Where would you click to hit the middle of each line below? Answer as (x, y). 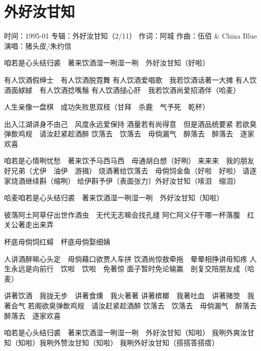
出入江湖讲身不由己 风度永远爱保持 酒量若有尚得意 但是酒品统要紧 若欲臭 (130, 124)
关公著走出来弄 (29, 224)
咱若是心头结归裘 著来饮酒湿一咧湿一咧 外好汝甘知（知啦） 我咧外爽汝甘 (129, 332)
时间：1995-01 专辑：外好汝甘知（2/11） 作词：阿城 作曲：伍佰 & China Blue (130, 36)
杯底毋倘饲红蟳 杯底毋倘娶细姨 (57, 242)
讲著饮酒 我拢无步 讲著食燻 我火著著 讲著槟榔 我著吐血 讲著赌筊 (122, 295)
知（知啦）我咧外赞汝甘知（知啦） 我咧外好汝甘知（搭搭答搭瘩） (112, 342)
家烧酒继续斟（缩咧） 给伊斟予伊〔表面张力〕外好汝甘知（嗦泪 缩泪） (122, 180)
